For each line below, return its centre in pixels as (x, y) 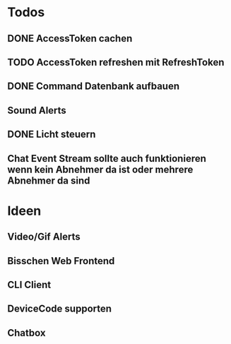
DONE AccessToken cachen (70, 38)
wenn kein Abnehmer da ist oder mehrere (100, 169)
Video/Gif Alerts (44, 237)
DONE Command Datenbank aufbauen (94, 87)
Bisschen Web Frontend (61, 261)
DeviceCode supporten (59, 309)
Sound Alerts (37, 110)
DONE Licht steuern (52, 135)
